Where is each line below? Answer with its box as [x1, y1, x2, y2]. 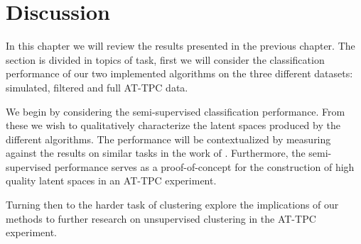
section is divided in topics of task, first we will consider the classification [6, 52, 325, 67]
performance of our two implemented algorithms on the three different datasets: [6, 66, 353, 81]
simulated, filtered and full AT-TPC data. [6, 79, 188, 94]
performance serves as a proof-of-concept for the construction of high [54, 159, 355, 174]
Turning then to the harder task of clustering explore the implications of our [6, 197, 339, 212]
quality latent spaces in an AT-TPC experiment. [6, 173, 217, 188]
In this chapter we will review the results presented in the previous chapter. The [6, 38, 355, 53]
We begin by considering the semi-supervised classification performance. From [6, 104, 345, 118]
